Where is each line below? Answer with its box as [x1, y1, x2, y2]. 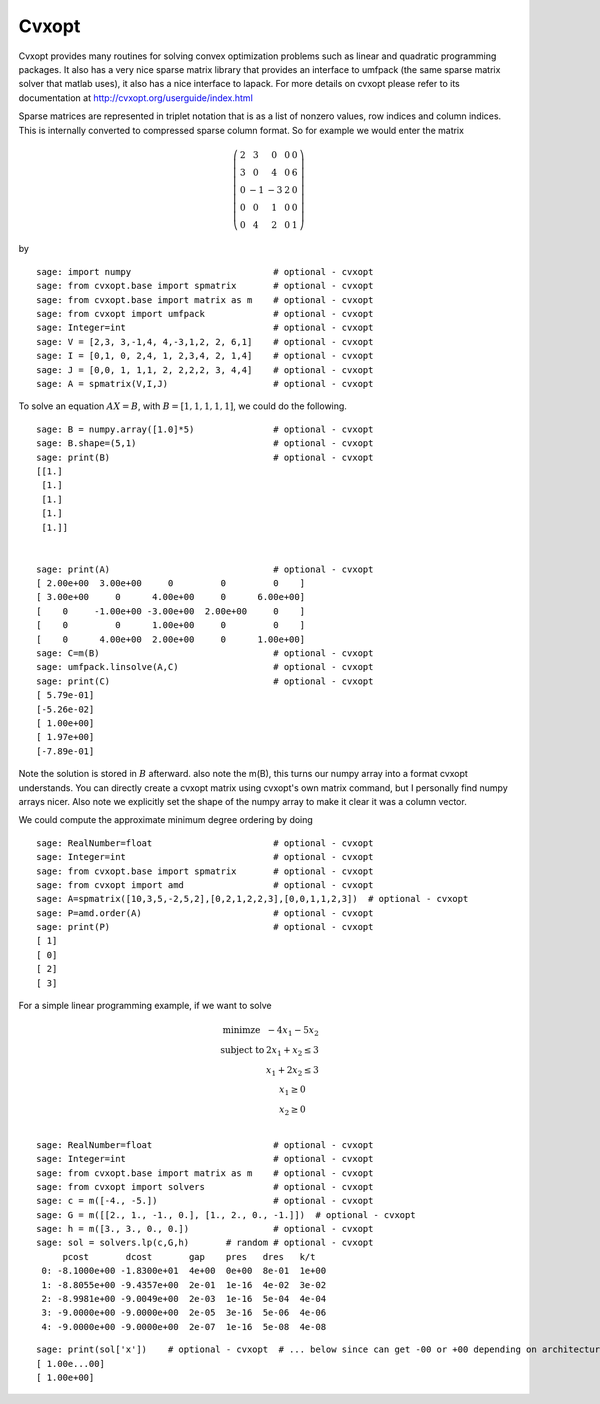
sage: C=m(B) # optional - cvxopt [36, 648, 374, 659]
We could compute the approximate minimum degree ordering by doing [18, 814, 314, 826]
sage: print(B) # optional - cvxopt [36, 451, 374, 463]
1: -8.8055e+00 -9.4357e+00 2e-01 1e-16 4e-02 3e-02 [41, 1279, 327, 1290]
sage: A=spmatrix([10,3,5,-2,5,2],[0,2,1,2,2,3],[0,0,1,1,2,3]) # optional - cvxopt [36, 893, 469, 905]
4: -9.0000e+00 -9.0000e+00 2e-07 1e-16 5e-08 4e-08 [41, 1321, 327, 1332]
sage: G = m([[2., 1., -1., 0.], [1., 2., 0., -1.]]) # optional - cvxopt [36, 1209, 416, 1220]
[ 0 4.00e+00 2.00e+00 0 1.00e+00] [36, 633, 305, 645]
